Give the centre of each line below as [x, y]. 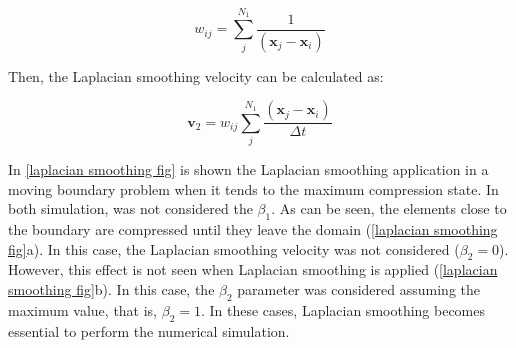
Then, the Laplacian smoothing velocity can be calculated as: [196, 75]
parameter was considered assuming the [358, 288]
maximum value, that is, [83, 309]
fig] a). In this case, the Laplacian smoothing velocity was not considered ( [234, 248]
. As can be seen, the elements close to [389, 208]
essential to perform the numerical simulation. [149, 330]
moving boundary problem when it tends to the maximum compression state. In [253, 188]
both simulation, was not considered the [130, 208]
